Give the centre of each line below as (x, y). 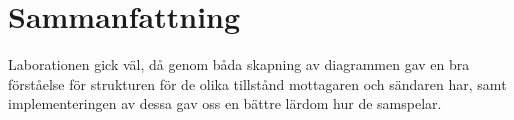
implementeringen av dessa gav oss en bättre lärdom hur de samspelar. (225, 103)
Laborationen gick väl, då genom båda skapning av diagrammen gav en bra (239, 64)
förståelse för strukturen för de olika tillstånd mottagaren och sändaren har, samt (257, 83)
